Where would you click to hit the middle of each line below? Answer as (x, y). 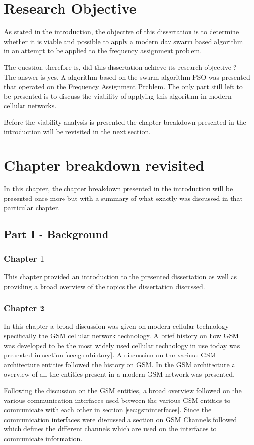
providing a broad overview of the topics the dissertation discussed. (105, 286)
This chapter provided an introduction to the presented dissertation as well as (121, 276)
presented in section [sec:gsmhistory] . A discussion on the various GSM (110, 355)
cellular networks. (30, 105)
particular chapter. (32, 208)
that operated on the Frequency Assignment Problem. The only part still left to (123, 86)
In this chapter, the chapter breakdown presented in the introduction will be (118, 189)
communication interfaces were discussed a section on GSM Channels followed (121, 419)
